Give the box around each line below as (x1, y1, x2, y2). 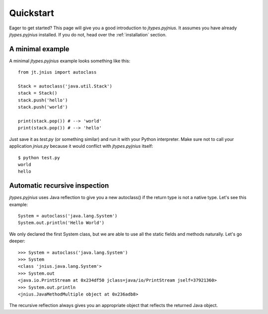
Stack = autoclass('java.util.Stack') (18, 84, 113, 89)
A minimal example (9, 45, 69, 53)
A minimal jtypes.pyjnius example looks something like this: (9, 58, 131, 64)
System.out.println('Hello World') (18, 220, 105, 226)
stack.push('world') (18, 105, 68, 110)
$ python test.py (18, 155, 60, 160)
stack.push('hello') (18, 97, 68, 103)
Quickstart (9, 7, 55, 18)
